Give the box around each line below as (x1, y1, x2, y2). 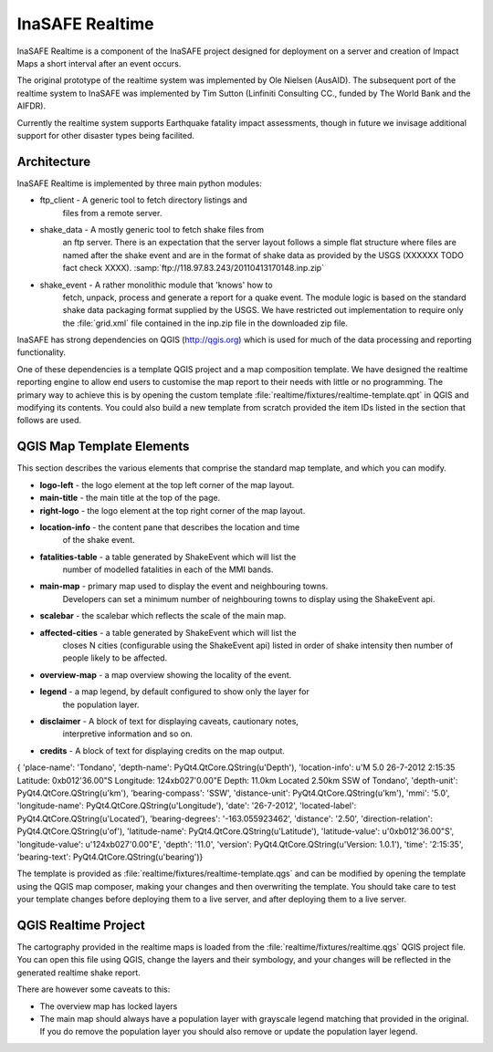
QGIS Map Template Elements (16, 439, 190, 454)
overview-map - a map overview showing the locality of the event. (39, 669, 292, 680)
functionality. (16, 347, 67, 358)
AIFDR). (16, 100, 46, 111)
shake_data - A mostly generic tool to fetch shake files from (39, 224, 265, 234)
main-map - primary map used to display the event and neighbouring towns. (39, 580, 329, 592)
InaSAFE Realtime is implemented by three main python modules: (16, 178, 262, 189)
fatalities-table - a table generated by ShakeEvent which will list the (39, 551, 297, 562)
